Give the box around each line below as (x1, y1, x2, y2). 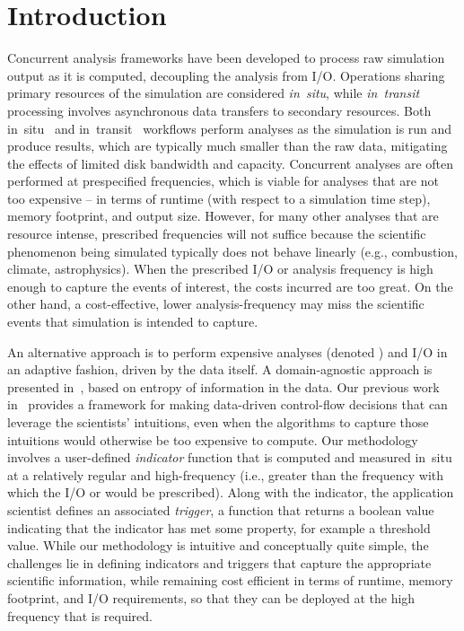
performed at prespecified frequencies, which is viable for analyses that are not (7, 171, 439, 190)
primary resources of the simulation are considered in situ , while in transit (7, 83, 420, 102)
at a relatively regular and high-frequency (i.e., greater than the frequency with (7, 465, 444, 484)
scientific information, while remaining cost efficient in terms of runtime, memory (7, 571, 453, 590)
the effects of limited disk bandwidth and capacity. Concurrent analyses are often (7, 153, 454, 172)
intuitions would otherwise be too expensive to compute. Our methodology (7, 430, 418, 449)
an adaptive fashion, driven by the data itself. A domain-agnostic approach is (7, 360, 433, 379)
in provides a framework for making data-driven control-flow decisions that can (7, 395, 448, 414)
